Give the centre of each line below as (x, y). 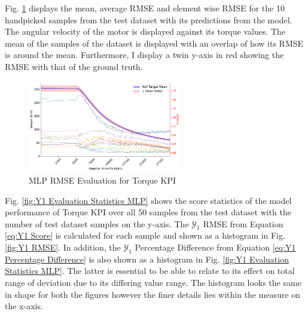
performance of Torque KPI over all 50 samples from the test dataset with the (148, 212)
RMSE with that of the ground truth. (74, 66)
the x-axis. (24, 306)
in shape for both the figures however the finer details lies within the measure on (153, 294)
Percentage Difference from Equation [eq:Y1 (215, 247)
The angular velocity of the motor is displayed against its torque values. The (145, 31)
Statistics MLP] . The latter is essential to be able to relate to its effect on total (150, 271)
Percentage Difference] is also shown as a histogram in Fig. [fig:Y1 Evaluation (147, 259)
